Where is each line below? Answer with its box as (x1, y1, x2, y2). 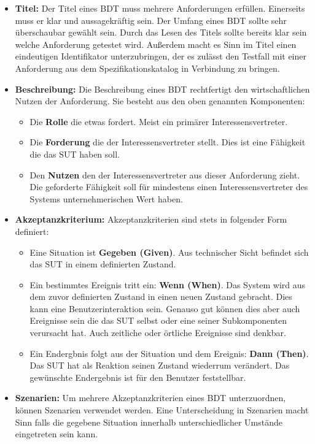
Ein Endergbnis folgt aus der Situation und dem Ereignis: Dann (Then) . (29, 346, 309, 359)
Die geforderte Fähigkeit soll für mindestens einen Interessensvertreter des (29, 180, 308, 193)
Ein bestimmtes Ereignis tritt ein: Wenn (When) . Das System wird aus (29, 278, 306, 291)
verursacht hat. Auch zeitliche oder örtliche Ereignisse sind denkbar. (29, 326, 286, 339)
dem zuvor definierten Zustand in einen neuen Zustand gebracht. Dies (29, 290, 292, 303)
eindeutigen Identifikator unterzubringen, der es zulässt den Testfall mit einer (15, 50, 306, 63)
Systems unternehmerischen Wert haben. (29, 192, 183, 205)
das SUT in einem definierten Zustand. (29, 258, 176, 270)
